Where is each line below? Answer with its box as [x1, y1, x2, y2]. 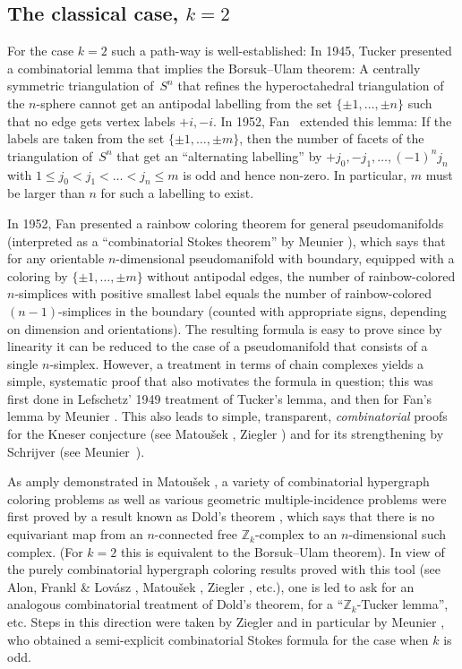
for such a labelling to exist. [100, 184, 254, 202]
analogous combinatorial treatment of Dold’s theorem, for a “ [7, 595, 344, 613]
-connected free [154, 525, 238, 544]
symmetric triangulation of [7, 76, 154, 95]
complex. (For [7, 542, 83, 561]
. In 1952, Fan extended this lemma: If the [213, 111, 452, 130]
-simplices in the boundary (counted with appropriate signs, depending [58, 301, 447, 320]
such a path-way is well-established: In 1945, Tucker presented [111, 41, 452, 60]
